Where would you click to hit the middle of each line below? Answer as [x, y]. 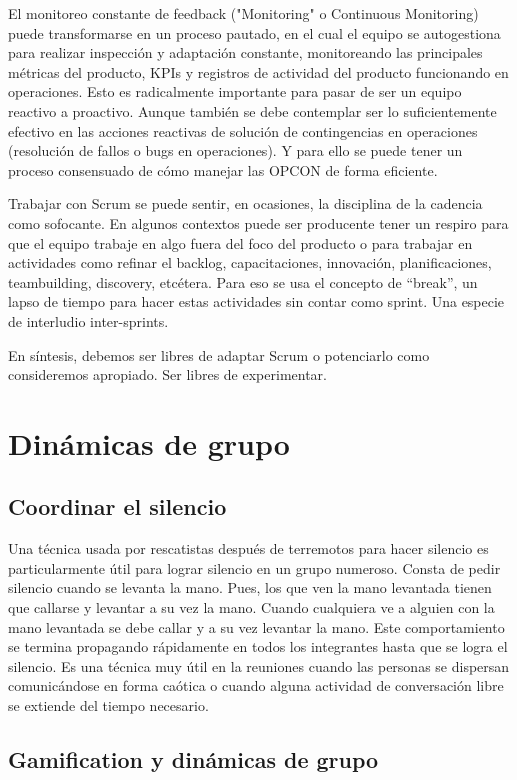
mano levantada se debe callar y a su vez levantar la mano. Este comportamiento [256, 626]
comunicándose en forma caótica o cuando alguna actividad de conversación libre [256, 685]
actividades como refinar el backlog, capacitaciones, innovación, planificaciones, [250, 262]
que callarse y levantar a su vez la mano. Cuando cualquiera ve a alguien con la [251, 607]
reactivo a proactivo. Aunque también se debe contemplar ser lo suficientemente [252, 110]
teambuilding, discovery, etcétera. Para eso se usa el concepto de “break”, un [243, 281]
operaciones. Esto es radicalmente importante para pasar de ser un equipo [235, 91]
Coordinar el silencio [117, 506]
